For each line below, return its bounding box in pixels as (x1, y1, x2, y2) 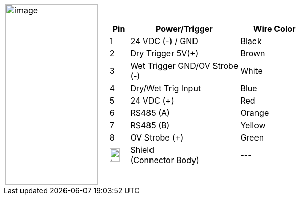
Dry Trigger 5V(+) (130, 48, 199, 58)
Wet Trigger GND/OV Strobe (130, 61, 239, 71)
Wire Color (253, 24, 296, 34)
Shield (130, 145, 154, 155)
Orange (240, 108, 269, 118)
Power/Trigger (155, 24, 213, 34)
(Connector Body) (130, 155, 199, 165)
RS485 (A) (130, 108, 170, 118)
